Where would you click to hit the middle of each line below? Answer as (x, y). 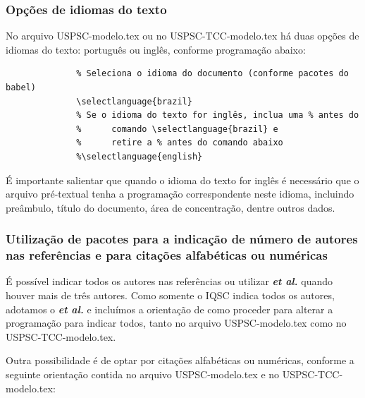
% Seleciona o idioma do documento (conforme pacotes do (212, 74)
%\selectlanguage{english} (140, 156)
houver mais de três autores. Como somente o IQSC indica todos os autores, (170, 295)
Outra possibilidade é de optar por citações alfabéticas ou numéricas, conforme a (180, 360)
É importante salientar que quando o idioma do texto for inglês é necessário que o (182, 180)
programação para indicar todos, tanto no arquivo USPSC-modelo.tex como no (176, 323)
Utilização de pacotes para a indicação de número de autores (182, 239)
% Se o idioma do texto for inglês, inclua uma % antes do (218, 115)
